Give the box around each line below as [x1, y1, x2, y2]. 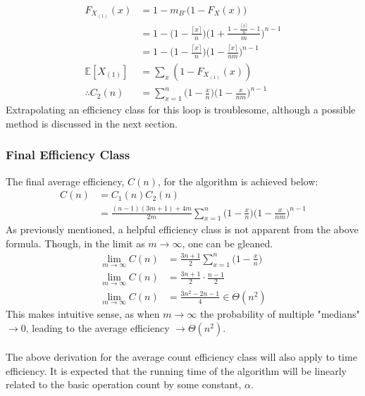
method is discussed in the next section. [6, 116, 178, 130]
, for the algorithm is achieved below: [157, 173, 318, 188]
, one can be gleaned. [182, 236, 273, 250]
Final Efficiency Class [6, 146, 130, 163]
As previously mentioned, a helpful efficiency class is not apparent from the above [6, 222, 359, 237]
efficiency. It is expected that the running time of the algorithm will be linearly [6, 363, 347, 378]
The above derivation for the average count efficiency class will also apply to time [6, 349, 357, 364]
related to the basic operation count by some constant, [6, 377, 242, 392]
